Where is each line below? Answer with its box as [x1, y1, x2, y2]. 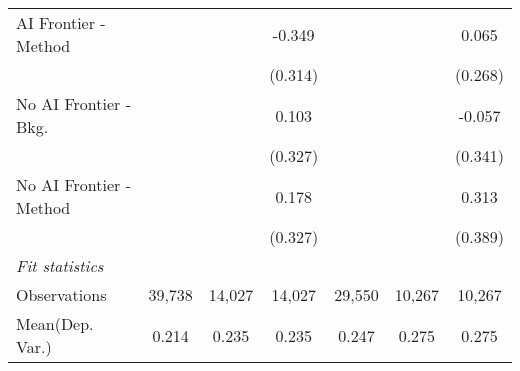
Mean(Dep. [16, 312, 94, 335]
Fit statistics [16, 254, 104, 277]
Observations [16, 283, 107, 306]
